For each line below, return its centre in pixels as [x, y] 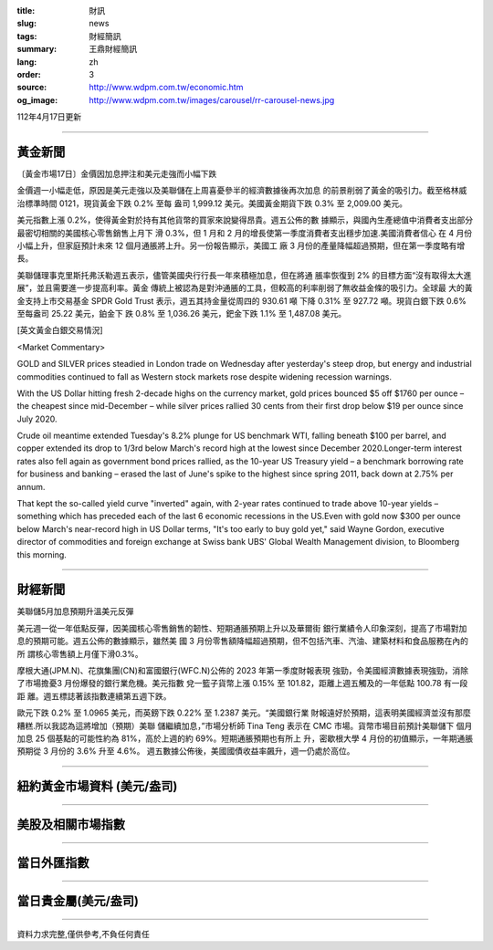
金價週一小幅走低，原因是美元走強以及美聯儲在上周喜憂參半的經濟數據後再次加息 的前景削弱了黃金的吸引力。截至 [230, 191]
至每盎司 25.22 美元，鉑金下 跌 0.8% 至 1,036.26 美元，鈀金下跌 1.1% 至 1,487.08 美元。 [182, 313]
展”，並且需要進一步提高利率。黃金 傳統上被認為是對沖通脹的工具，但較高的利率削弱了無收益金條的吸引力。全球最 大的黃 [245, 288]
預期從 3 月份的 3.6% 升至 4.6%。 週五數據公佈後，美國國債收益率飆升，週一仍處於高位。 [186, 751]
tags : [27, 36]
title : [26, 10]
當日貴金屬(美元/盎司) [78, 901]
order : [29, 74]
